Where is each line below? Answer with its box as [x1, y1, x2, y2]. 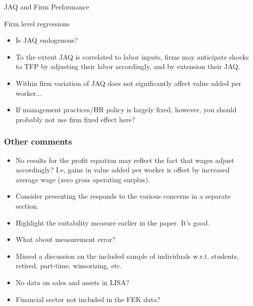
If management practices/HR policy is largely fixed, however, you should [15, 104, 237, 115]
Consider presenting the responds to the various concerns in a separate [15, 191, 231, 201]
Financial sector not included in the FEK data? [15, 294, 161, 304]
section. [15, 200, 39, 211]
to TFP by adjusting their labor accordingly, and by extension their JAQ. [15, 61, 240, 72]
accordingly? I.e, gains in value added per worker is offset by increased [15, 164, 230, 175]
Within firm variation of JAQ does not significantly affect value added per [15, 77, 242, 88]
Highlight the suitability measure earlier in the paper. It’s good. [15, 217, 210, 228]
